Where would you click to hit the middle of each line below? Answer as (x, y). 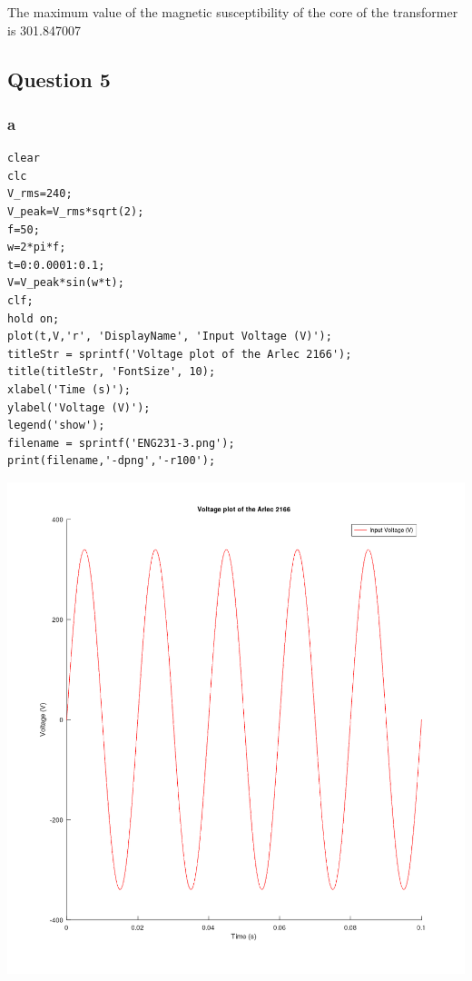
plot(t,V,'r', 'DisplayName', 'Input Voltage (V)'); (170, 337)
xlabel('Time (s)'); (69, 389)
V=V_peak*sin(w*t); (66, 283)
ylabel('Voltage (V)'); (79, 407)
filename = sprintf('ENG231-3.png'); (121, 443)
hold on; (34, 318)
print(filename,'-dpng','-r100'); (112, 461)
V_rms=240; (40, 194)
